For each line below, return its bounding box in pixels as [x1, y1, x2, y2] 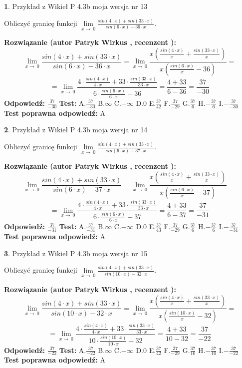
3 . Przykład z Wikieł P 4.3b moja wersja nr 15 [4, 248, 148, 258]
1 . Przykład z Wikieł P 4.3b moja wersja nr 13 [4, 1, 148, 11]
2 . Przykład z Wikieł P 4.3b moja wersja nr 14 [4, 124, 148, 135]
